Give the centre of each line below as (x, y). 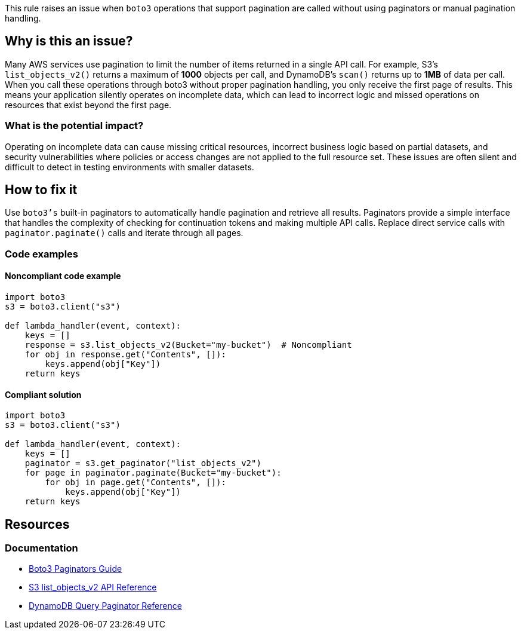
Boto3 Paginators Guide (75, 569)
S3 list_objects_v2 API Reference (93, 587)
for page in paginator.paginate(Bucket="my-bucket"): (153, 473)
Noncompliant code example (63, 276)
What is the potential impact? (74, 126)
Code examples (42, 254)
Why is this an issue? (69, 41)
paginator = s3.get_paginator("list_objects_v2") (143, 463)
